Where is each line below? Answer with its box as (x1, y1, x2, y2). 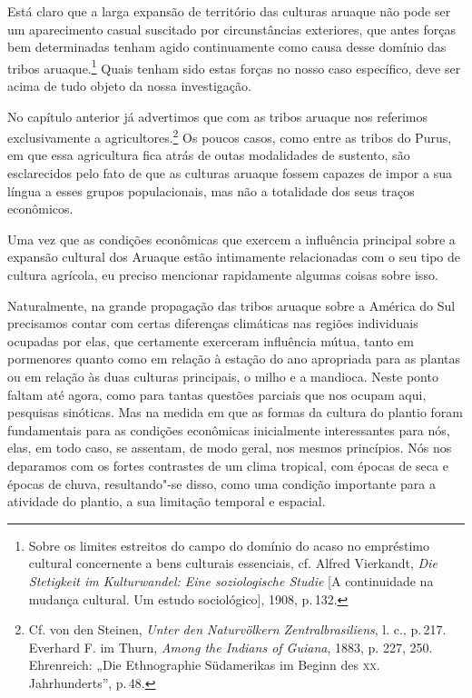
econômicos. (7, 199, 74, 218)
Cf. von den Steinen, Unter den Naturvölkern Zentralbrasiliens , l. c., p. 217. (28, 620, 447, 639)
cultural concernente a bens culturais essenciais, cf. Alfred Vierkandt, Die (28, 553, 438, 573)
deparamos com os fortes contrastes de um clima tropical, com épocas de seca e (7, 455, 448, 474)
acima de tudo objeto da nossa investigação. (7, 76, 251, 95)
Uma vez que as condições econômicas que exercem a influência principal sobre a (7, 229, 456, 248)
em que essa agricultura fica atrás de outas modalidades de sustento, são (7, 145, 410, 165)
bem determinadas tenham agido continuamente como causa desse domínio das (7, 37, 447, 56)
